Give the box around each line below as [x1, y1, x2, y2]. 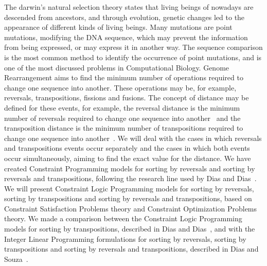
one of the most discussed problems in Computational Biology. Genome [4, 62, 229, 73]
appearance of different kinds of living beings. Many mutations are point [4, 22, 233, 32]
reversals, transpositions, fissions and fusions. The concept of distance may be [4, 92, 249, 103]
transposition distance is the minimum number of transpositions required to [4, 122, 243, 133]
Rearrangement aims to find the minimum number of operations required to [4, 72, 243, 83]
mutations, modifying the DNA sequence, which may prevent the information [4, 31, 248, 42]
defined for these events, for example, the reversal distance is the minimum [4, 102, 240, 113]
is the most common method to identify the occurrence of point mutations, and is [4, 51, 262, 62]
